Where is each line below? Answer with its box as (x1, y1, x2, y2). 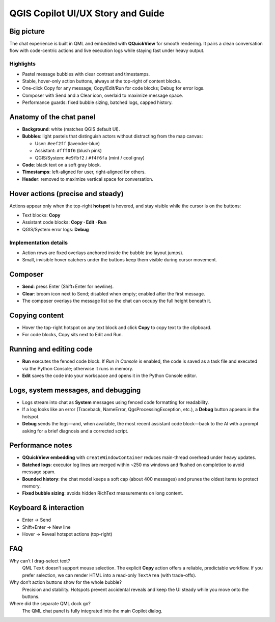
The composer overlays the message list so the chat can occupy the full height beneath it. (22, 298, 211, 304)
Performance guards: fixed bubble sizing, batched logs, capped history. (22, 99, 173, 105)
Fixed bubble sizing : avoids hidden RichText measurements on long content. (22, 490, 183, 496)
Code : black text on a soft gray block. (22, 162, 101, 168)
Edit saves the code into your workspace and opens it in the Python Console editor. (22, 372, 197, 379)
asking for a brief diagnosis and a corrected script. (22, 428, 129, 434)
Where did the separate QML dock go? (9, 601, 91, 607)
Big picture (9, 27, 45, 36)
